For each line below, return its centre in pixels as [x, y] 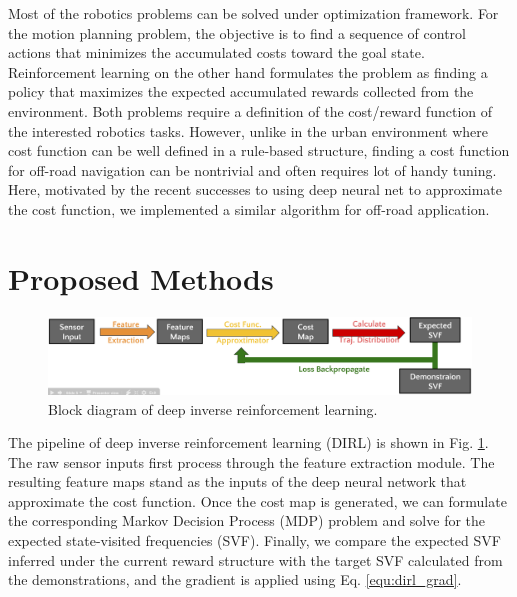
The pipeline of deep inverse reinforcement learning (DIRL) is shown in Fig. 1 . [248, 442]
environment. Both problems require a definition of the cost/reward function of [250, 110]
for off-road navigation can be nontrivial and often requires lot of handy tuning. [252, 169]
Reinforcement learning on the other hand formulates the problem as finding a [248, 71]
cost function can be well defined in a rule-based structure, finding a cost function [259, 150]
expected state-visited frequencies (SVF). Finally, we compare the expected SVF [254, 540]
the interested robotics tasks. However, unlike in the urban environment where [248, 130]
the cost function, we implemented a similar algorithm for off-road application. [249, 208]
